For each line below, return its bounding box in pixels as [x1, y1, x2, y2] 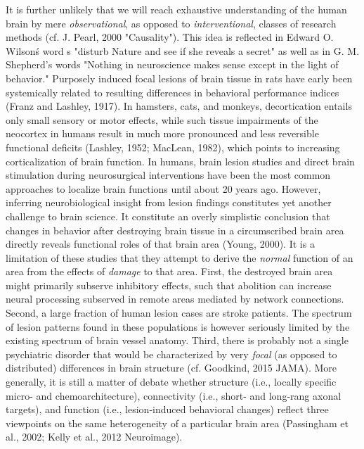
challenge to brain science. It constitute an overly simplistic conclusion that [6, 208, 330, 223]
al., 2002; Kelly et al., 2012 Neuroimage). [6, 429, 183, 444]
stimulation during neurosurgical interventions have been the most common [6, 167, 331, 182]
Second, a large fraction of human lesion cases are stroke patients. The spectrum [6, 305, 352, 320]
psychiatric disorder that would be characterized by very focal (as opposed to [6, 346, 337, 361]
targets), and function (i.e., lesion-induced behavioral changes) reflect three [6, 402, 329, 417]
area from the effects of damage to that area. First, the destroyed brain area [6, 264, 333, 279]
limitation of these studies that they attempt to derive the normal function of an [6, 250, 353, 265]
